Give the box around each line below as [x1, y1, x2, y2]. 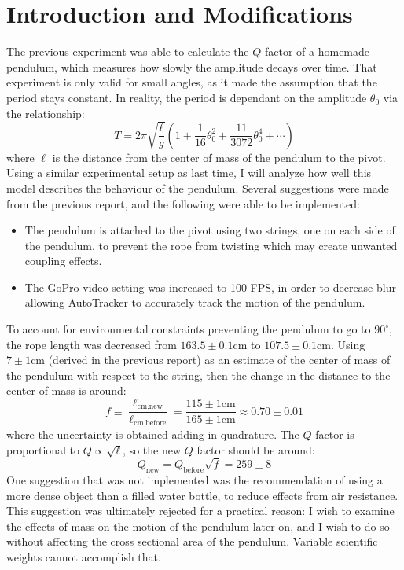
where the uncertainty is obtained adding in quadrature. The [6, 425, 299, 442]
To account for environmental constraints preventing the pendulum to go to [6, 321, 371, 337]
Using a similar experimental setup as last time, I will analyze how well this [6, 164, 372, 181]
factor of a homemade [264, 43, 370, 60]
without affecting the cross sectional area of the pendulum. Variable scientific [6, 533, 378, 550]
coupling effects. [24, 252, 102, 269]
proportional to [6, 441, 80, 458]
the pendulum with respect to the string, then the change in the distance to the [6, 366, 391, 383]
